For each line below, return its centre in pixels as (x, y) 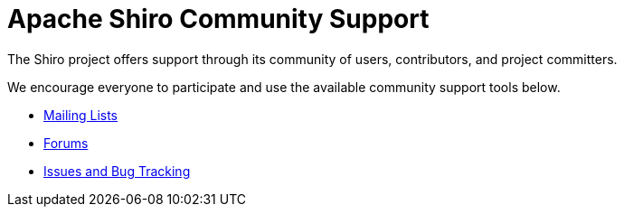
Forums (66, 143)
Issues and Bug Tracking (117, 171)
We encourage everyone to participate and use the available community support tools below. (284, 87)
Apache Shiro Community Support (218, 19)
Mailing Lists (81, 115)
